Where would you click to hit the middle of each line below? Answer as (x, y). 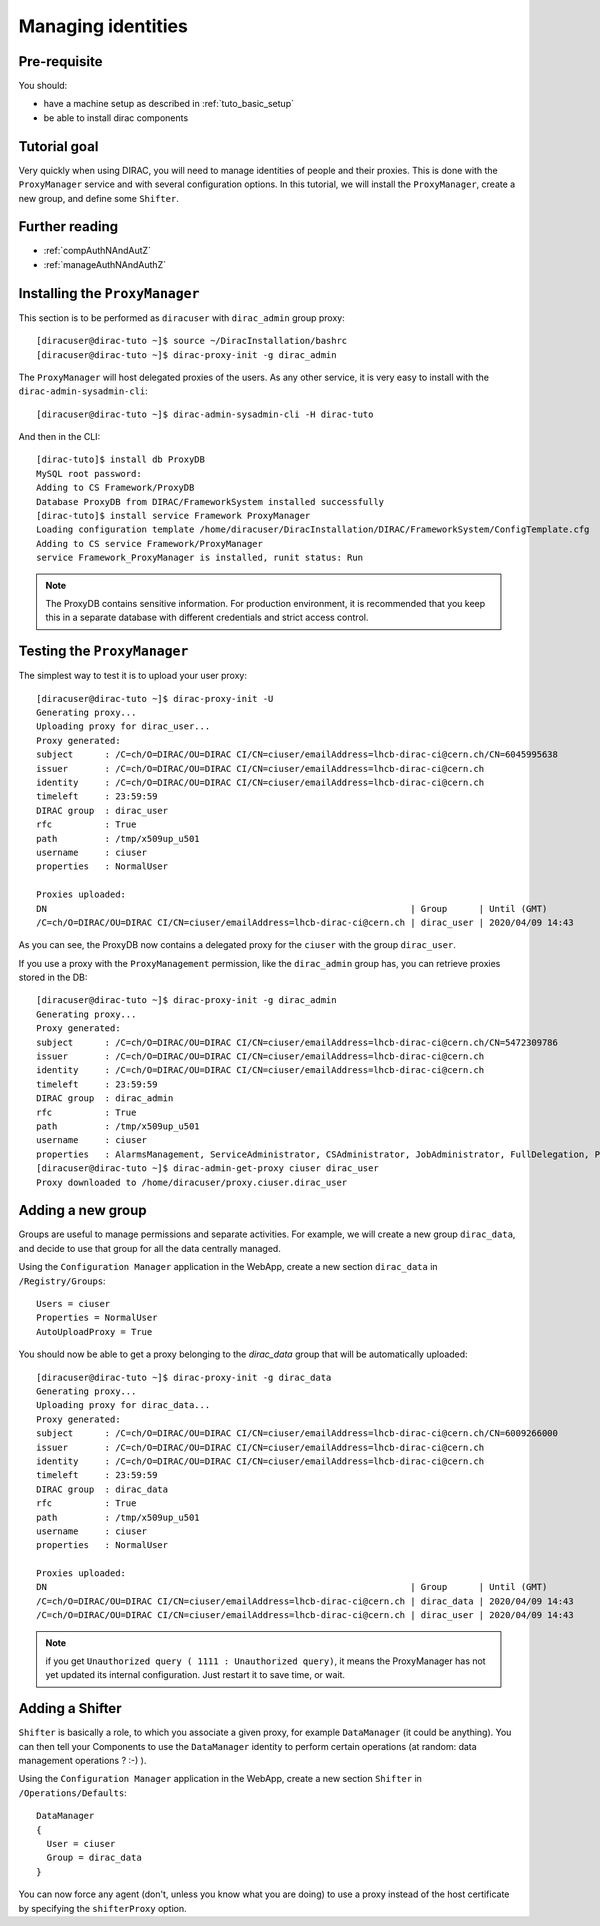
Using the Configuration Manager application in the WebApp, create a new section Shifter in (220, 1779)
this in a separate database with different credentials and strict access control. (207, 617)
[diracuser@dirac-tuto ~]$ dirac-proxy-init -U (155, 698)
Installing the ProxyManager (109, 293)
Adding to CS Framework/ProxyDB (115, 488)
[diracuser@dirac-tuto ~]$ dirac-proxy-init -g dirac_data (184, 1377)
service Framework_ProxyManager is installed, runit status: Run (200, 558)
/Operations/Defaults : (72, 1792)
